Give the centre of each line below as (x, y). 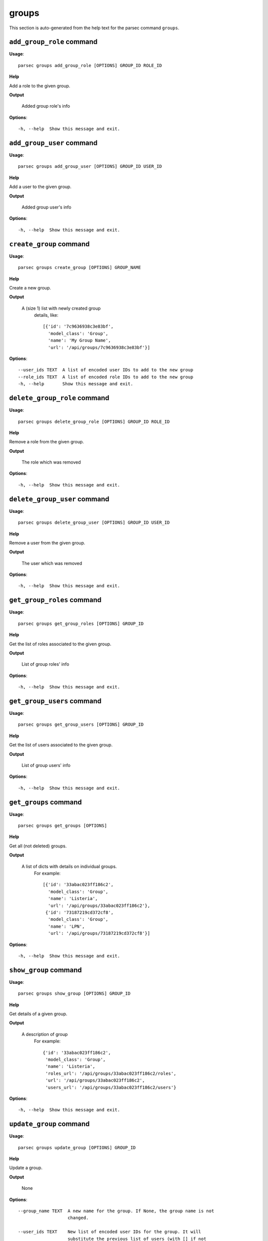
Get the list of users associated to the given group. (61, 745)
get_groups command (45, 802)
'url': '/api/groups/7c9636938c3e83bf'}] (99, 347)
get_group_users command (55, 701)
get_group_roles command (55, 600)
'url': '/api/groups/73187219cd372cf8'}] (99, 933)
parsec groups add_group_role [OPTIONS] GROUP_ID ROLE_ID (90, 65)
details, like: (46, 315)
